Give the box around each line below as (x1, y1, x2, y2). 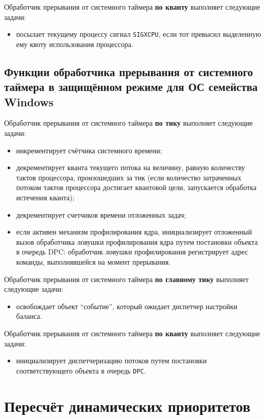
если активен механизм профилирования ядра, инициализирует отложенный (16, 226, 252, 237)
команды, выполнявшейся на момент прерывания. (16, 256, 171, 267)
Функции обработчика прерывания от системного (4, 63, 253, 79)
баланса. (16, 311, 42, 321)
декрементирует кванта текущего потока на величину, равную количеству (16, 162, 245, 173)
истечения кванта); (16, 192, 75, 202)
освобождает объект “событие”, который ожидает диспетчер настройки (16, 300, 237, 311)
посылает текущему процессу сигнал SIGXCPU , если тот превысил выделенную (16, 29, 261, 39)
